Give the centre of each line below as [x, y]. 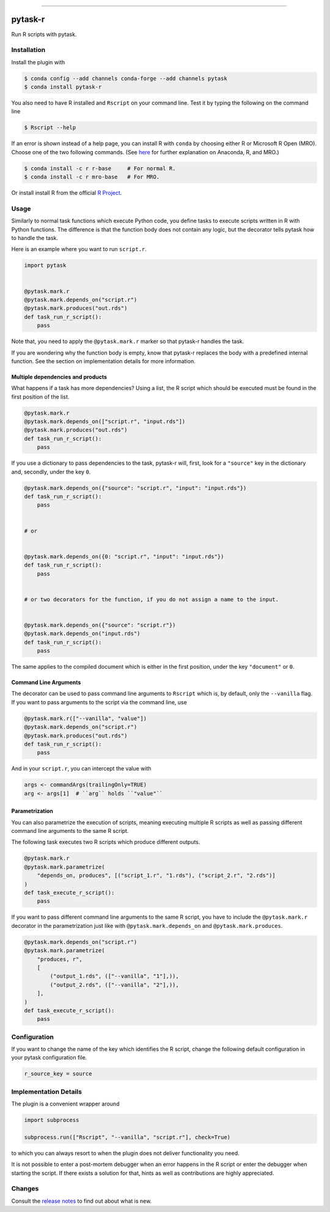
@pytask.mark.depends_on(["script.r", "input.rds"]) [105, 422]
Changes [25, 1189]
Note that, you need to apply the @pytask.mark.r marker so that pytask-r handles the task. [128, 341]
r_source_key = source [58, 1074]
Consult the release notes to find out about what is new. [82, 1201]
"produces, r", [60, 959]
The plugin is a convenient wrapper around [65, 1104]
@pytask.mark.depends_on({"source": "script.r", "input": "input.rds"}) [135, 488]
